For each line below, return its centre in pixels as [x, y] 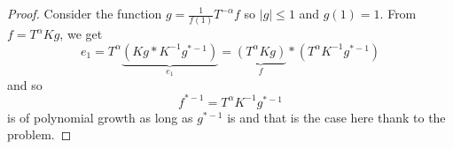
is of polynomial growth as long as [100, 117]
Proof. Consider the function [85, 13]
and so [25, 84]
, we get [81, 34]
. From [398, 13]
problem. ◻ [39, 134]
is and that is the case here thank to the [336, 117]
